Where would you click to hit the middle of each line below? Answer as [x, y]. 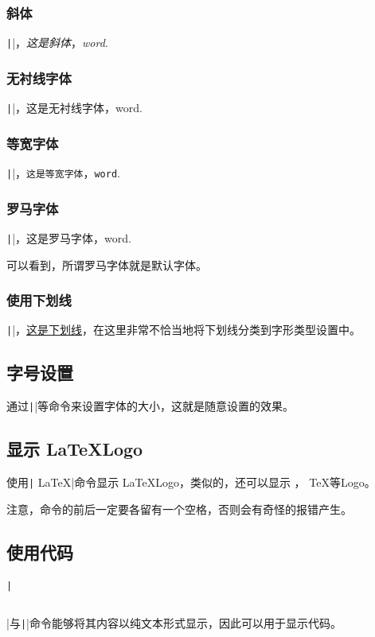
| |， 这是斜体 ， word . [57, 43]
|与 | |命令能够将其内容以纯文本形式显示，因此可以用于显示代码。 [174, 623]
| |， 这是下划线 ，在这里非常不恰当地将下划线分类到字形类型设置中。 [184, 330]
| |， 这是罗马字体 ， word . [69, 237]
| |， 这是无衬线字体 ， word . [74, 108]
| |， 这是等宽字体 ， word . [63, 172]
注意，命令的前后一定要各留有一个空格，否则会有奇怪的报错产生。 [179, 509]
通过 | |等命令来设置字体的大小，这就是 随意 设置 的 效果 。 [150, 406]
